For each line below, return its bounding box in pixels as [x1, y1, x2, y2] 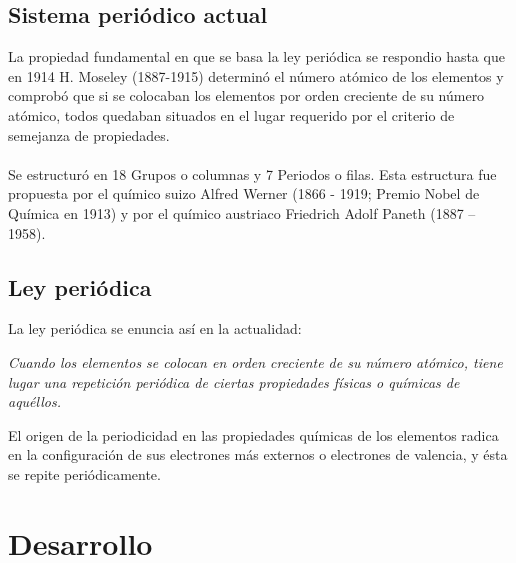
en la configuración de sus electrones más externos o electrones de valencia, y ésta [8, 444, 508, 465]
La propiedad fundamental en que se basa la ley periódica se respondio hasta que [8, 46, 505, 67]
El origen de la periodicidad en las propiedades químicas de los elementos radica [8, 424, 499, 445]
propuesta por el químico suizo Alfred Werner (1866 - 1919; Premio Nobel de [8, 183, 480, 204]
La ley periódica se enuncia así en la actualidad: [8, 318, 302, 339]
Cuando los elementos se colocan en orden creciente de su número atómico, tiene [8, 351, 503, 372]
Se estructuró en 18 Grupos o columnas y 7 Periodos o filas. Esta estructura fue [8, 163, 497, 184]
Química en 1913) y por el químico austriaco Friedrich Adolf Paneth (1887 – [8, 202, 476, 223]
